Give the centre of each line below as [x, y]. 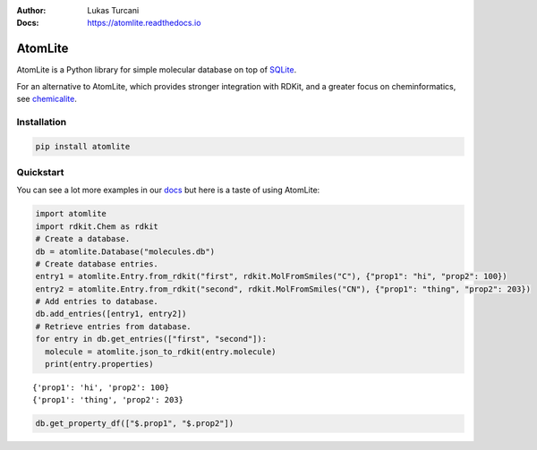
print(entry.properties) [99, 364]
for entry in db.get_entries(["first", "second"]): [151, 339]
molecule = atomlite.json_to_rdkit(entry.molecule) [161, 352]
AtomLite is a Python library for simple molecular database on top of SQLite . [157, 70]
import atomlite [71, 214]
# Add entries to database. [97, 301]
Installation [42, 122]
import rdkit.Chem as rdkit [97, 226]
